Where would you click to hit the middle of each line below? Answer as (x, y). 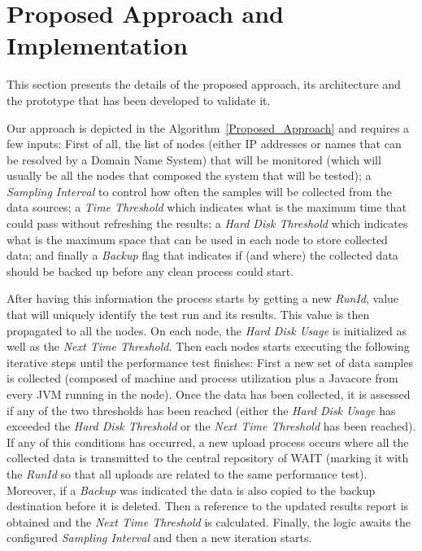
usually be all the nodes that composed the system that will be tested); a (189, 175)
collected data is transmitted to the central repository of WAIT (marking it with (208, 458)
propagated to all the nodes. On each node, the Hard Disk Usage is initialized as (207, 330)
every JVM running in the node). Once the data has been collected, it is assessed (209, 394)
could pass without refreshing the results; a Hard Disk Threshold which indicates (207, 223)
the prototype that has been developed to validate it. (139, 100)
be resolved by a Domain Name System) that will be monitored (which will (194, 159)
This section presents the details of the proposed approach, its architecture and (204, 84)
